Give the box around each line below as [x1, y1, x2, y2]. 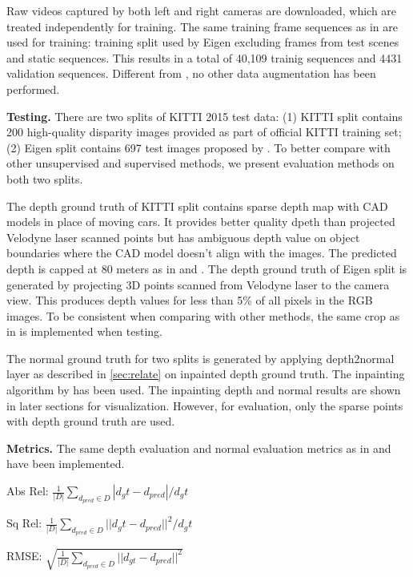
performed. [6, 80, 60, 97]
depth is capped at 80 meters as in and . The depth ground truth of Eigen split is [6, 260, 407, 276]
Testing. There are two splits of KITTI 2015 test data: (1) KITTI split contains [6, 107, 403, 124]
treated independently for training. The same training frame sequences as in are [6, 18, 399, 34]
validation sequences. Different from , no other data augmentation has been [6, 65, 376, 82]
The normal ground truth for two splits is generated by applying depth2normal [6, 349, 395, 366]
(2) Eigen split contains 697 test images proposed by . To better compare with [6, 139, 391, 155]
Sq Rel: [6, 514, 42, 531]
